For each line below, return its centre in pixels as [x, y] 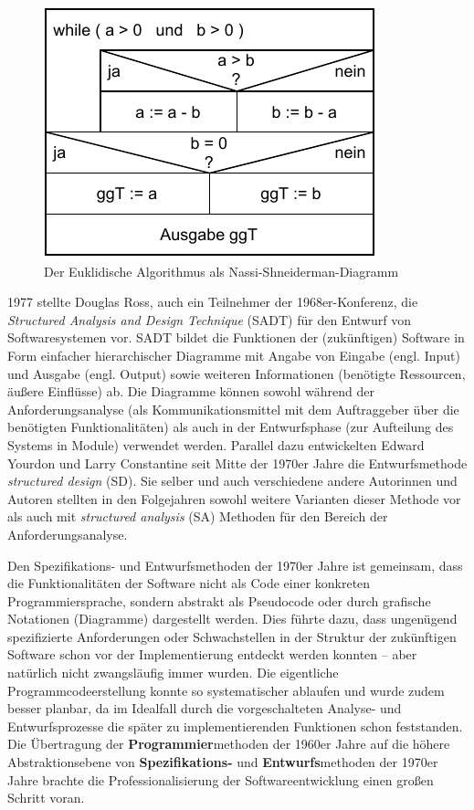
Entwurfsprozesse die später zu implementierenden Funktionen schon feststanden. [235, 726]
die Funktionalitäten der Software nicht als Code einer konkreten [189, 583]
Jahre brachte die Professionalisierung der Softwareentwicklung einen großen [221, 779]
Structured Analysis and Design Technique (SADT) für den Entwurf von [209, 319]
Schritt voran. [46, 798]
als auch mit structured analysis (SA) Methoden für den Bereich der [198, 516]
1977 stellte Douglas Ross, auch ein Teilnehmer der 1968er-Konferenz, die [213, 302]
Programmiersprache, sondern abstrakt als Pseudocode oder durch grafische [219, 600]
